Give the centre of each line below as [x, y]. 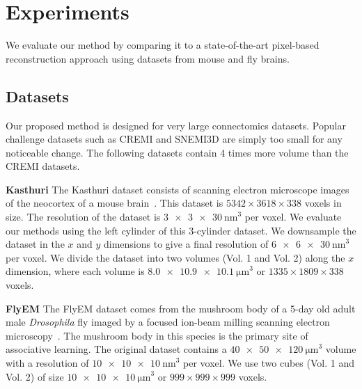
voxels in [323, 203]
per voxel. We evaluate [293, 217]
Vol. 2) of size [35, 376]
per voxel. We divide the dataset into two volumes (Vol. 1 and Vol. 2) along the [175, 257]
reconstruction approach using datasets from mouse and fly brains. [148, 58]
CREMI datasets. [43, 166]
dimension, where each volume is [75, 271]
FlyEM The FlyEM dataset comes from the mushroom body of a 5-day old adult [181, 308]
